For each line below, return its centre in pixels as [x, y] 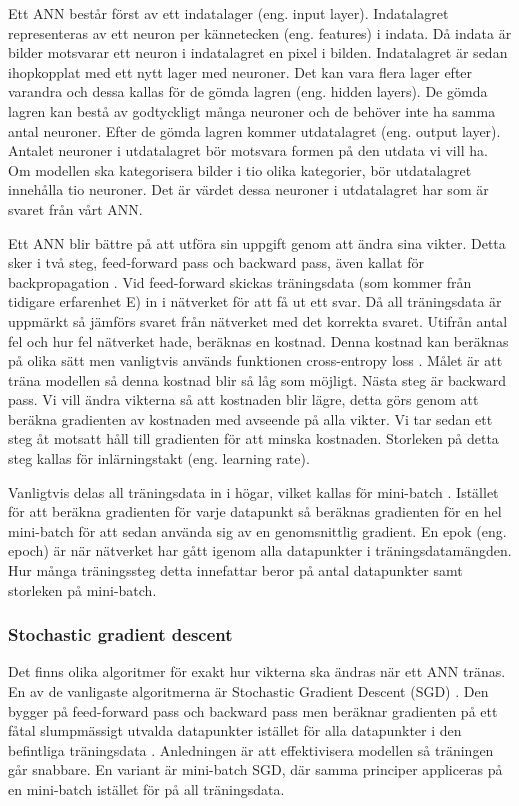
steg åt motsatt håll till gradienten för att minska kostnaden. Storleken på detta [253, 438]
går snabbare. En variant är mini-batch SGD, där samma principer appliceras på [255, 769]
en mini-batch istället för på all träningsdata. [146, 789]
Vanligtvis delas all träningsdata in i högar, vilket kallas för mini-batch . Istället [253, 491]
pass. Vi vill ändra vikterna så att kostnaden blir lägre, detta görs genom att [243, 399]
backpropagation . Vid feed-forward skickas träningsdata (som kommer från [240, 281]
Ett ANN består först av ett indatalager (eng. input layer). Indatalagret [228, 13]
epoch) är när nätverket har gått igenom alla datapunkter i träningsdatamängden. [260, 550]
